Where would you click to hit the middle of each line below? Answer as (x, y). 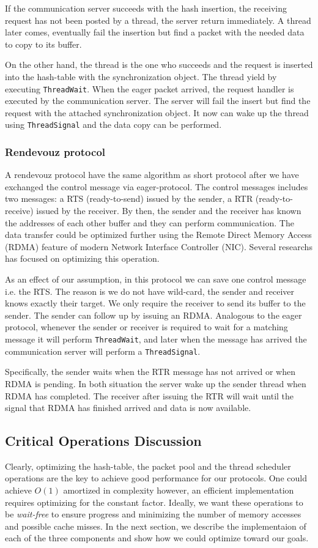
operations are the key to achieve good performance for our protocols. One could (156, 478)
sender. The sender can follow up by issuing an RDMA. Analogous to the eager (153, 315)
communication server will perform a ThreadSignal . (103, 351)
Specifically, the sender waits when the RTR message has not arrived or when (150, 372)
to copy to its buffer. (43, 44)
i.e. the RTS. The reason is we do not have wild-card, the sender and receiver (150, 291)
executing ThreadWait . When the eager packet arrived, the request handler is (150, 88)
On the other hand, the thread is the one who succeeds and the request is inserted (159, 65)
